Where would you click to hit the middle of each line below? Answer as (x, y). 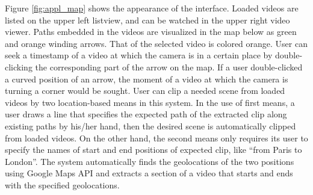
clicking (19, 67)
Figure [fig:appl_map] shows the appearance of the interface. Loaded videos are (152, 8)
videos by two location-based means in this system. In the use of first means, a (150, 102)
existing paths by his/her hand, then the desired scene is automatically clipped (150, 125)
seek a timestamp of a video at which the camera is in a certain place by (139, 55)
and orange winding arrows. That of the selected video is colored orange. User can (156, 43)
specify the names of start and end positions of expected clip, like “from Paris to (153, 150)
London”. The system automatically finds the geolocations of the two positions (150, 161)
